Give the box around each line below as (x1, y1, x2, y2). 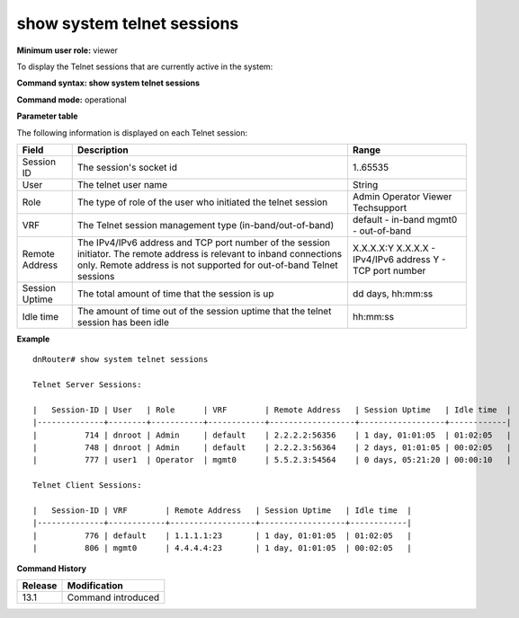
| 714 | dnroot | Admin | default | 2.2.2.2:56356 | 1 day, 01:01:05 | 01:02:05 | (32, 429, 512, 440)
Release (22, 579, 58, 592)
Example (16, 333, 50, 344)
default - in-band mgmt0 (352, 213, 458, 225)
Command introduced (67, 591, 160, 604)
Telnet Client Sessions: (32, 481, 142, 490)
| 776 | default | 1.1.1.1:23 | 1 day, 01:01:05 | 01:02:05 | (32, 530, 413, 541)
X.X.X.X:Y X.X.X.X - (352, 242, 436, 254)
